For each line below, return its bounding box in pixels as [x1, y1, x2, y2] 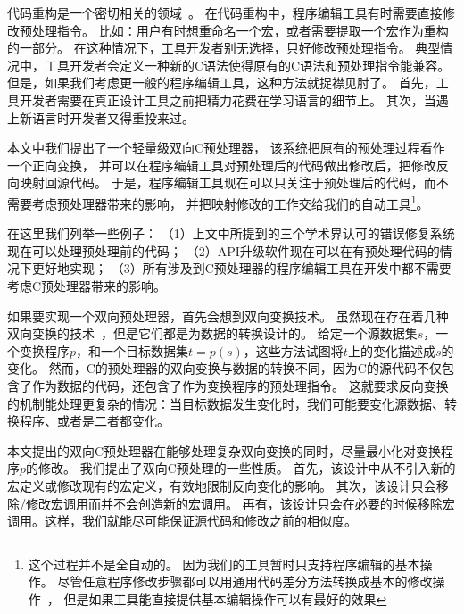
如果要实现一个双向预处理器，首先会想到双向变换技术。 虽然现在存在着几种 [7, 306, 449, 325]
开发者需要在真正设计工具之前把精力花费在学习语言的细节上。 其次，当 [19, 90, 436, 109]
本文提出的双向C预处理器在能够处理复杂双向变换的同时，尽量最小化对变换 [7, 441, 442, 460]
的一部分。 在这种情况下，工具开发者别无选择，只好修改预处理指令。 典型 [7, 38, 441, 57]
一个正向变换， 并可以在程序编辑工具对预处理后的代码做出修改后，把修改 [7, 155, 436, 174]
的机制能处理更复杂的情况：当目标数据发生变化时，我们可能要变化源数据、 [7, 394, 444, 412]
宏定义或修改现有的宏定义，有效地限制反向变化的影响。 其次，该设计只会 [7, 476, 436, 494]
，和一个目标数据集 [76, 341, 189, 360]
